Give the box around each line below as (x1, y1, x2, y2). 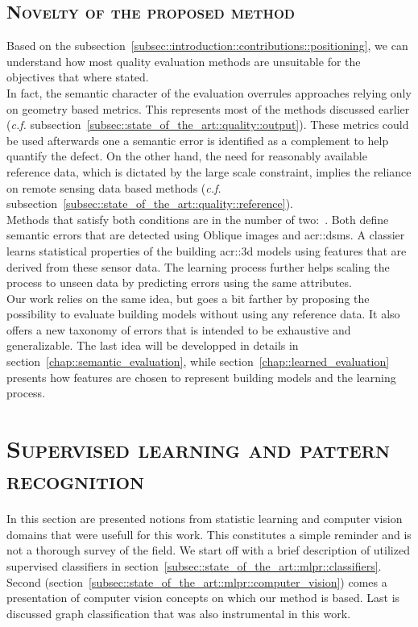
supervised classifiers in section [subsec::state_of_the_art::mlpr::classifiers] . (6, 557, 382, 574)
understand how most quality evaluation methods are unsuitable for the (6, 52, 361, 69)
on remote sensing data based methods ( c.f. (6, 179, 221, 196)
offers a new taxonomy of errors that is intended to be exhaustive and (6, 321, 351, 338)
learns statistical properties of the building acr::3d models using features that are (6, 242, 407, 259)
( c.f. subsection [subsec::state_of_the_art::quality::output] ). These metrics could (6, 116, 409, 133)
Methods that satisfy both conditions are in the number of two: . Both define (6, 210, 389, 227)
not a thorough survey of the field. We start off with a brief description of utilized (6, 542, 410, 558)
